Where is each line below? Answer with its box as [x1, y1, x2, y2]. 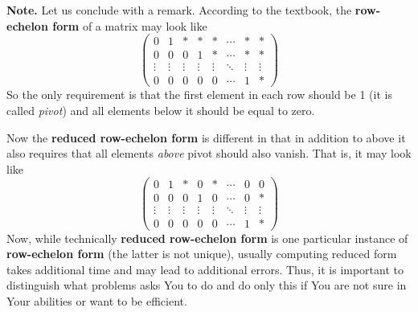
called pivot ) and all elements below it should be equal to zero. [6, 101, 315, 118]
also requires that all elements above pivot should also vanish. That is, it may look [6, 145, 412, 162]
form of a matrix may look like [52, 17, 207, 34]
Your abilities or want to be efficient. [6, 292, 187, 309]
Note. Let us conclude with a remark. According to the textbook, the [6, 2, 352, 18]
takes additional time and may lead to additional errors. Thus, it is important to [6, 261, 404, 277]
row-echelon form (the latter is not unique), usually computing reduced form [6, 245, 397, 262]
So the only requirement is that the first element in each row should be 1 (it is [6, 86, 392, 103]
